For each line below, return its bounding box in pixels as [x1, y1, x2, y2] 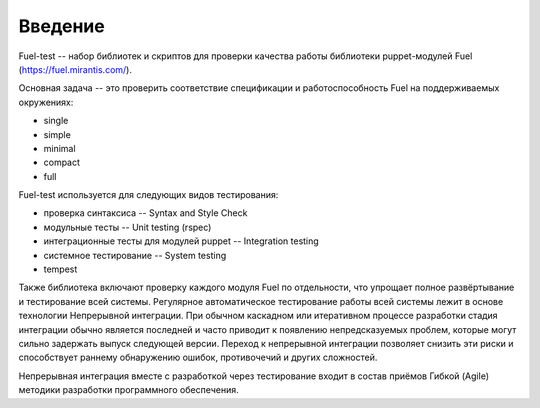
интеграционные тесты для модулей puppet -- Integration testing [43, 235, 319, 247]
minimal [43, 142, 76, 154]
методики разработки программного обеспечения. [18, 384, 239, 396]
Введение [18, 15, 105, 37]
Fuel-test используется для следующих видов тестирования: [18, 189, 279, 201]
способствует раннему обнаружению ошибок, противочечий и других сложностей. [18, 351, 378, 364]
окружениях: [18, 96, 74, 108]
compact [43, 156, 80, 169]
